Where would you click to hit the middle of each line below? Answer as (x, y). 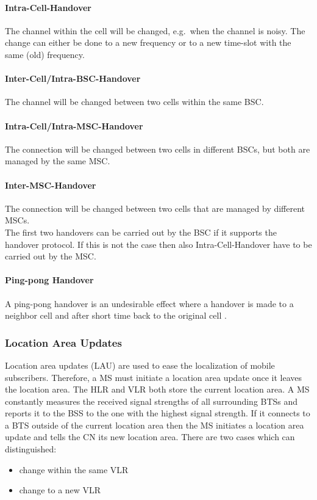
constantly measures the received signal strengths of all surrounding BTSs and (151, 401)
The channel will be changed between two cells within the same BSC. (134, 102)
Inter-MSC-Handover (51, 185)
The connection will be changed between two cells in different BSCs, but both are (158, 149)
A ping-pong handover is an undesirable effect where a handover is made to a (149, 303)
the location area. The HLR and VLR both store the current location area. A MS (157, 389)
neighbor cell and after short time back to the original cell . (116, 315)
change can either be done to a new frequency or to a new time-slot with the (148, 42)
